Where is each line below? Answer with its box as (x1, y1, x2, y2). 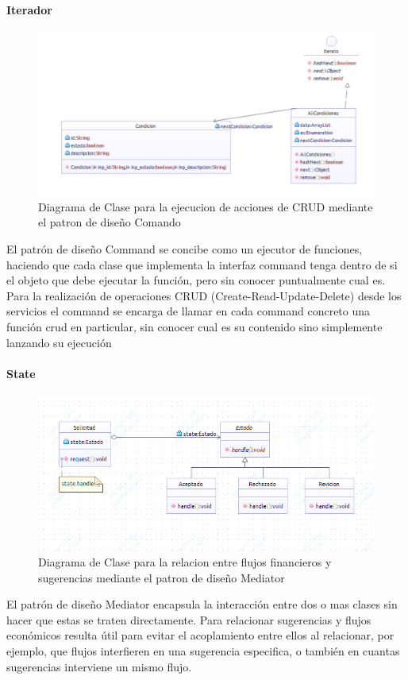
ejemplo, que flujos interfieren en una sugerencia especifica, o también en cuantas (6, 643, 400, 659)
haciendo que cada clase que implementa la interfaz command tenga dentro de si (6, 256, 398, 272)
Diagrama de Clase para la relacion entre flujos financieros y (38, 554, 332, 570)
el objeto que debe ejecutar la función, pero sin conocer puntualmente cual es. (6, 272, 386, 288)
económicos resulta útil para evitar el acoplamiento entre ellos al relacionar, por (6, 627, 395, 643)
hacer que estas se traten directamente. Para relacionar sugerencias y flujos (6, 611, 371, 628)
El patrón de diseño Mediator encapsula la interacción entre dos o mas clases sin (6, 596, 398, 612)
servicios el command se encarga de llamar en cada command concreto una (6, 303, 371, 319)
